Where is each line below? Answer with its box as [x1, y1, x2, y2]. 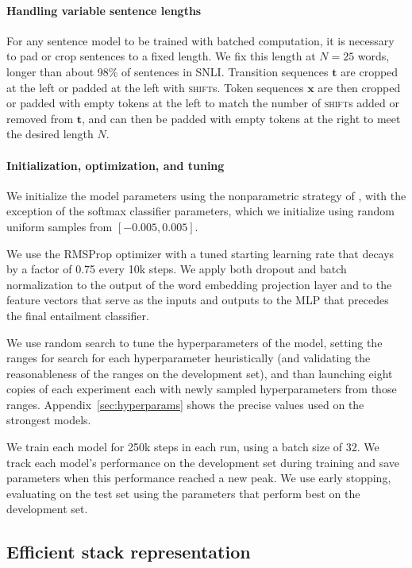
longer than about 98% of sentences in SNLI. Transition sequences [6, 63, 329, 79]
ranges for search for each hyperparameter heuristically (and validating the [6, 350, 371, 366]
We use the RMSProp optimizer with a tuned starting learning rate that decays [6, 245, 395, 261]
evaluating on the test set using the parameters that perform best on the [6, 485, 360, 501]
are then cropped [318, 79, 401, 95]
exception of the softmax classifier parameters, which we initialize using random [6, 203, 395, 219]
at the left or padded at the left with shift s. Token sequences [6, 79, 304, 95]
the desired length [6, 126, 94, 142]
